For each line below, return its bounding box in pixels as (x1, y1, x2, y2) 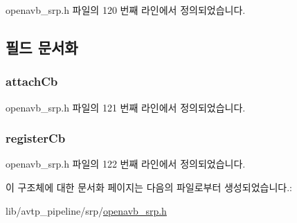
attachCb (6, 73, 58, 90)
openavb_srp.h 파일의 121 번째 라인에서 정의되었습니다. (6, 100, 246, 114)
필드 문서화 (6, 36, 78, 57)
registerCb (6, 130, 66, 147)
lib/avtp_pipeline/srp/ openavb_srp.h (6, 203, 167, 217)
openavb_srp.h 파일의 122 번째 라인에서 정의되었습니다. (6, 157, 246, 171)
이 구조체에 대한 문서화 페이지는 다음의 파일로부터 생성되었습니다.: (6, 180, 292, 194)
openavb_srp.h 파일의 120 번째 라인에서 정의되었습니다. (6, 3, 246, 17)
